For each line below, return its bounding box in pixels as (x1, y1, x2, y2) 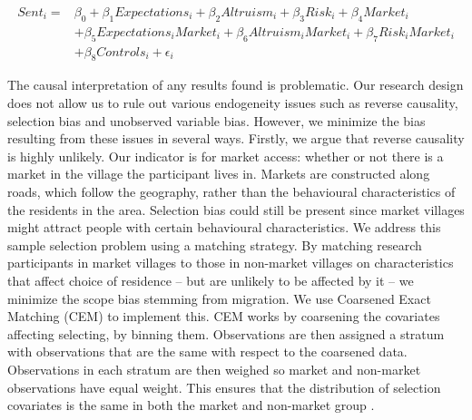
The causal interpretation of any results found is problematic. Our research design (7, 75, 464, 94)
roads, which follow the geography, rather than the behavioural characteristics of (7, 182, 456, 201)
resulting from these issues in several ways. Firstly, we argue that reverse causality (7, 129, 465, 148)
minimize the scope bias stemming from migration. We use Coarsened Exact (7, 288, 431, 308)
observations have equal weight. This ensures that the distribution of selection (7, 377, 441, 396)
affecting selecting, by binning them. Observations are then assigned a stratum (7, 324, 445, 343)
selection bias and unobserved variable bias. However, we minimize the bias (7, 111, 426, 130)
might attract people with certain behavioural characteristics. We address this (7, 218, 441, 237)
